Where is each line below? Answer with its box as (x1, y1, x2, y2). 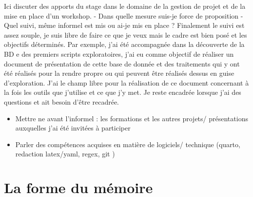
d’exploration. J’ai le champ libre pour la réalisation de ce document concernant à (4, 77, 249, 88)
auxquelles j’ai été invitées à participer (15, 123, 131, 133)
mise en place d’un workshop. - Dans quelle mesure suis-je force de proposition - (4, 10, 243, 21)
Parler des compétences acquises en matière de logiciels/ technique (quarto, (15, 139, 240, 149)
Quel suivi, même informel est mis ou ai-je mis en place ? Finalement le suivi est (4, 20, 245, 30)
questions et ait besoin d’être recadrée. (4, 96, 119, 107)
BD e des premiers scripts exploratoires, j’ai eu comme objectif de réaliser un (4, 48, 234, 59)
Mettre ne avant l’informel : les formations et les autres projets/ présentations (15, 113, 248, 123)
